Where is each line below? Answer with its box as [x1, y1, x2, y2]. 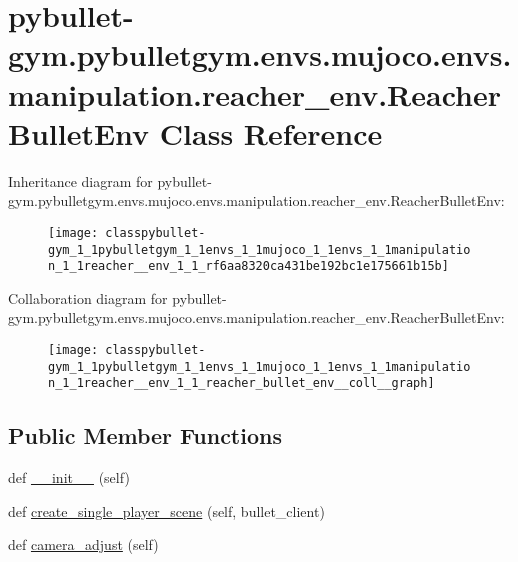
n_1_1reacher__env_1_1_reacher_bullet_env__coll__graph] [48, 376, 435, 391]
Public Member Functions [8, 420, 282, 451]
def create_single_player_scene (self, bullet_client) [8, 500, 325, 521]
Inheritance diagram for [8, 170, 153, 191]
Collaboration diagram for [8, 287, 168, 308]
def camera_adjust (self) [8, 534, 159, 555]
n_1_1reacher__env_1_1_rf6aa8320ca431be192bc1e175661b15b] [48, 259, 449, 274]
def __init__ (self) [8, 467, 130, 488]
